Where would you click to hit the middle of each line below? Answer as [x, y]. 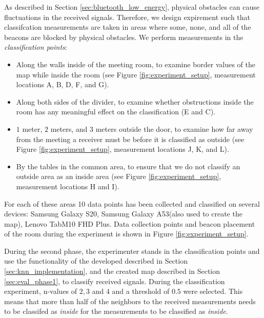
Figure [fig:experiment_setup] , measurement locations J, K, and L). [123, 149]
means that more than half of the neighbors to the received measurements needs [130, 301]
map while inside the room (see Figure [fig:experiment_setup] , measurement [136, 74]
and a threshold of [141, 291]
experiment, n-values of [41, 291]
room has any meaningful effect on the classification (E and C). [116, 112]
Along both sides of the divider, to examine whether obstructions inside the [135, 101]
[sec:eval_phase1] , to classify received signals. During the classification [115, 281]
